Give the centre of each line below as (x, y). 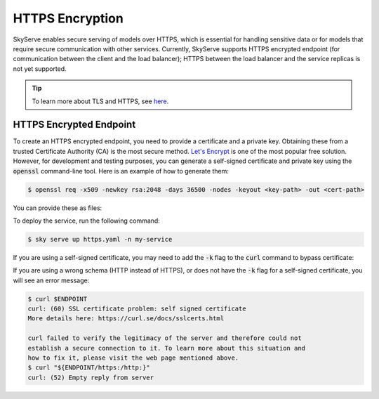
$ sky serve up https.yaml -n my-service (100, 239)
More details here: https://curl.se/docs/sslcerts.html (126, 319)
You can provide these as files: (58, 208)
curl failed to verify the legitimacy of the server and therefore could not (165, 338)
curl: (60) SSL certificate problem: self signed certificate (137, 309)
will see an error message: (51, 280)
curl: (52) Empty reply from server (91, 377)
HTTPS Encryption (68, 18)
